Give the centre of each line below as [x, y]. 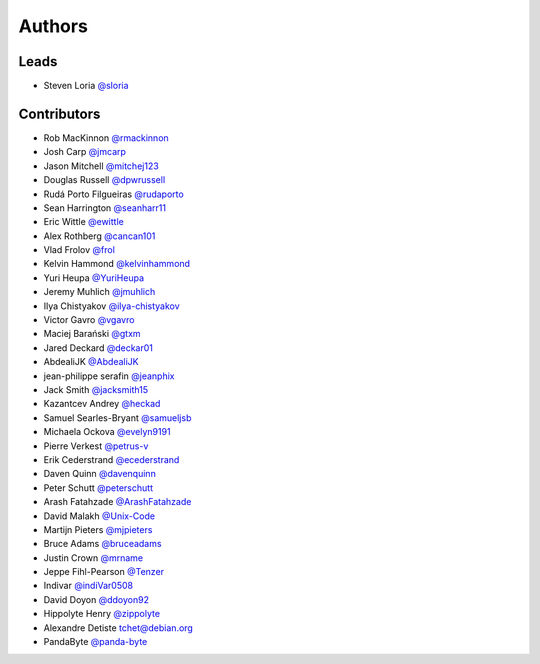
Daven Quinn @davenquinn [100, 474]
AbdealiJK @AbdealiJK [91, 362]
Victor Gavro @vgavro [89, 320]
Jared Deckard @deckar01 [98, 347]
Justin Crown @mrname [93, 557]
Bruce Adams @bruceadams [102, 544]
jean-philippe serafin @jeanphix [109, 376]
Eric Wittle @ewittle [83, 222]
